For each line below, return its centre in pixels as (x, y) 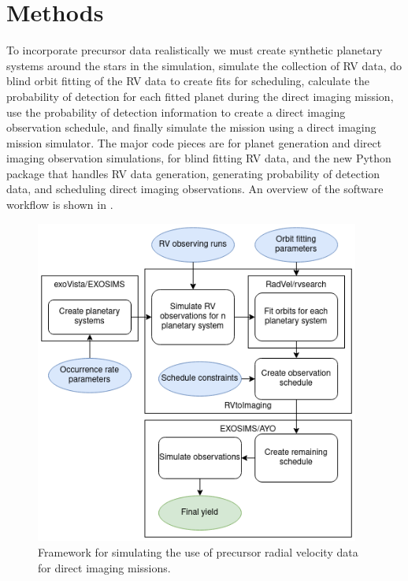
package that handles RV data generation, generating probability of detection (193, 173)
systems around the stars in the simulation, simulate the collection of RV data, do (204, 65)
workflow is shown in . (60, 205)
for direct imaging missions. (104, 567)
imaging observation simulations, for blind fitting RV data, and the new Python (199, 158)
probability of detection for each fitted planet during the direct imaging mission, (200, 96)
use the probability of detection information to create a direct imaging (176, 112)
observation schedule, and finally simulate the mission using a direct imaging (191, 127)
